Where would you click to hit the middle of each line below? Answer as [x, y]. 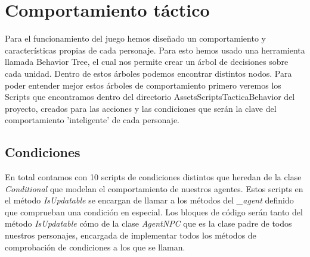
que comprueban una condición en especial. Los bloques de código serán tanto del [154, 211]
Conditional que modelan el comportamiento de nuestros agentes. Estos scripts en [154, 188]
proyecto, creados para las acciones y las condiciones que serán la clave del [141, 108]
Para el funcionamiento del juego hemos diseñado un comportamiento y [135, 38]
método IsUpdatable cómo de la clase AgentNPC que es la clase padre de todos [148, 223]
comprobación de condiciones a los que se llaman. [95, 247]
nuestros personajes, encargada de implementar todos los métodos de [131, 235]
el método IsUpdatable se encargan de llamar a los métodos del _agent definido [149, 200]
